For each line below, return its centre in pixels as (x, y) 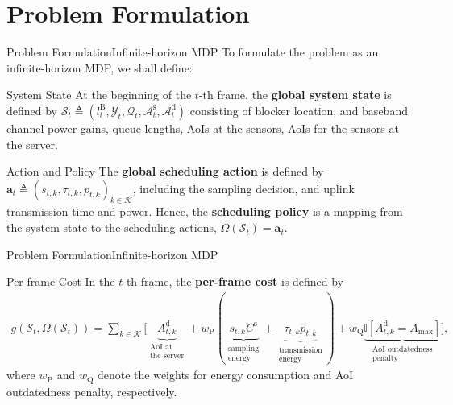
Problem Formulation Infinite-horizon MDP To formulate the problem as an (193, 52)
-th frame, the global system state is (295, 95)
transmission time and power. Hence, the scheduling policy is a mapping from (205, 211)
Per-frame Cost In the (61, 281)
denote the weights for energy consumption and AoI (225, 375)
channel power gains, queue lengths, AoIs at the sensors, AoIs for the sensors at (203, 128)
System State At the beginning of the (99, 95)
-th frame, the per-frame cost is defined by (233, 281)
